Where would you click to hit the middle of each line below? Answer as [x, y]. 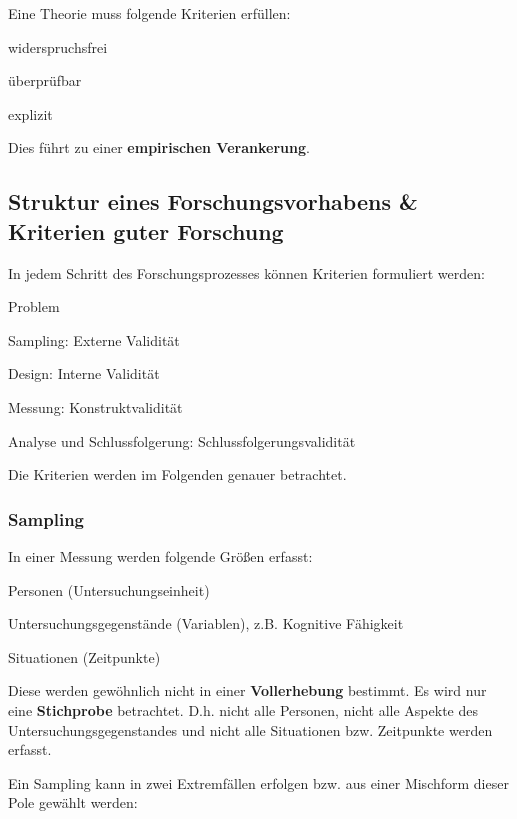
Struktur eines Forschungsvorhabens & [213, 201]
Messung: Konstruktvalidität [95, 406]
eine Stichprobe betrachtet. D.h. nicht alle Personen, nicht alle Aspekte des [243, 709]
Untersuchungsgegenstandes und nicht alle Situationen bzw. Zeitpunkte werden [250, 729]
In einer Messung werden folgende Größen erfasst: [160, 555]
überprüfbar [45, 80]
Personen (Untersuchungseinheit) [109, 589]
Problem [34, 306]
